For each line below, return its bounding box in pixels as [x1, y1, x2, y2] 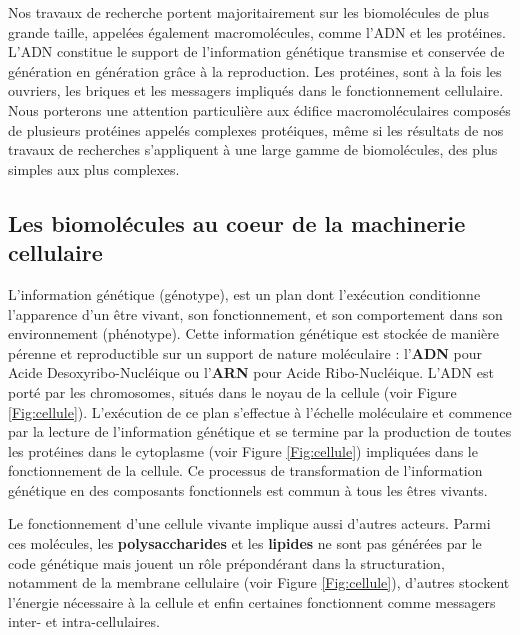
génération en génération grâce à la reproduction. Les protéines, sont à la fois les [8, 60, 502, 81]
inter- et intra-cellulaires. [8, 611, 160, 632]
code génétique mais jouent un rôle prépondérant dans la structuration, [8, 552, 445, 573]
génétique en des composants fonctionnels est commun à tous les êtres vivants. [8, 479, 488, 500]
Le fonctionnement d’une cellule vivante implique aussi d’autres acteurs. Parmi [8, 513, 491, 534]
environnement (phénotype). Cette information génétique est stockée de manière [8, 323, 500, 344]
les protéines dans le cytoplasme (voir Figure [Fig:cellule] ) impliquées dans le [8, 440, 478, 461]
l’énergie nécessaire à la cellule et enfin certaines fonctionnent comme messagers [8, 591, 496, 612]
